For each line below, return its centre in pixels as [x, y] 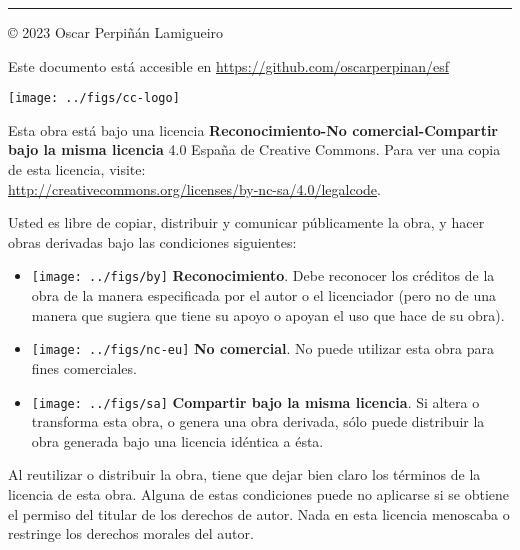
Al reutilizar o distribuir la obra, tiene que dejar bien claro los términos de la [244, 474]
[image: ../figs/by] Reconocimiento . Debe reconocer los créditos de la [263, 275]
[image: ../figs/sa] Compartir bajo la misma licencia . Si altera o [255, 401]
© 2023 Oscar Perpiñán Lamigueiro [116, 32]
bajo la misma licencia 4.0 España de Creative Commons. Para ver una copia [254, 149]
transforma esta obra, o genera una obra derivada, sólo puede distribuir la [258, 421]
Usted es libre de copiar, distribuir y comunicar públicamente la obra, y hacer [246, 222]
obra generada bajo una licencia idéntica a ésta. [177, 440]
